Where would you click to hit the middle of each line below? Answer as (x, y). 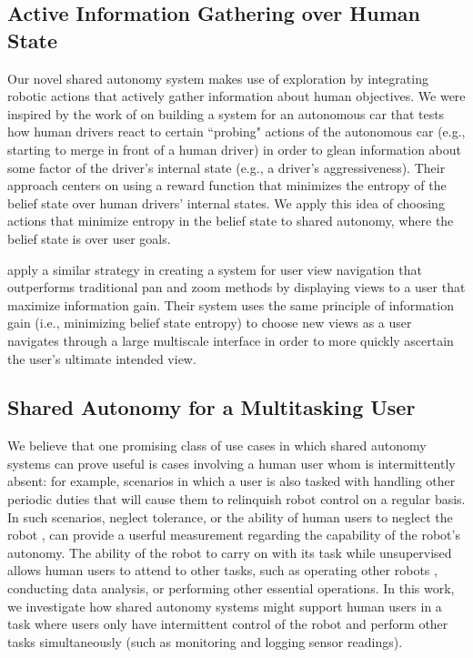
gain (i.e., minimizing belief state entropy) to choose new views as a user (210, 323)
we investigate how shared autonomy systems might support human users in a (225, 606)
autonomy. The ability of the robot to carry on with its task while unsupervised (230, 552)
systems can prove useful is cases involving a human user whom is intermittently (231, 463)
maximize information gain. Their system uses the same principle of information (231, 304)
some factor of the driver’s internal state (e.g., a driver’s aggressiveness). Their (226, 167)
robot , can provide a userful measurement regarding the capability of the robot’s (234, 535)
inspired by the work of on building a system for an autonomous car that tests (226, 113)
